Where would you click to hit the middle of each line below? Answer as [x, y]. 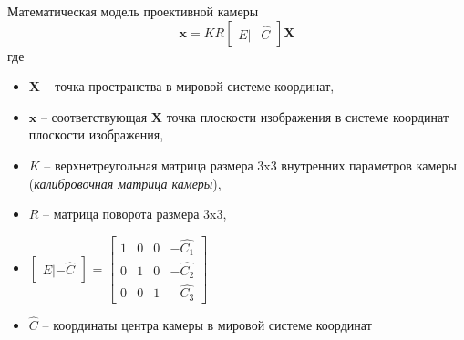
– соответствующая [94, 116]
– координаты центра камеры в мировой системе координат [207, 325]
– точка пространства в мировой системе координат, [189, 86]
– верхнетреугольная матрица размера [149, 165]
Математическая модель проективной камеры [133, 11]
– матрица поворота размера [121, 214]
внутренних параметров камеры [369, 165]
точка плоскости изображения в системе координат [308, 116]
